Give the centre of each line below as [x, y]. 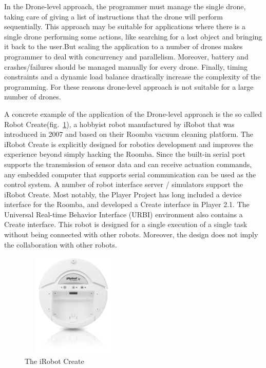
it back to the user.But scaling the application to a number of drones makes [123, 46]
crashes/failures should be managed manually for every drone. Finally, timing [126, 66]
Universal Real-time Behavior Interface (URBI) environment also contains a [123, 214]
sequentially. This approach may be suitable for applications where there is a [125, 26]
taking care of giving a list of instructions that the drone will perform [113, 16]
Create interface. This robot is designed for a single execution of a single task [126, 224]
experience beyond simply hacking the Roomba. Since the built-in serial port [125, 154]
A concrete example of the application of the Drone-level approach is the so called [133, 114]
